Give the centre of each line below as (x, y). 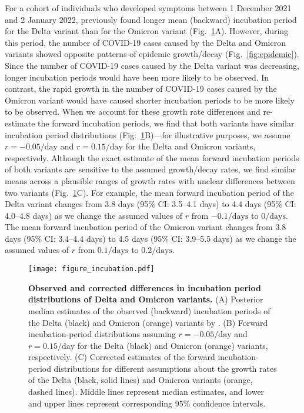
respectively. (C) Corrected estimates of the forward (122, 357)
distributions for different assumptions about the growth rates (165, 368)
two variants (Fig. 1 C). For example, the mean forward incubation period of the (149, 192)
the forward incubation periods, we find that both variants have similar (166, 123)
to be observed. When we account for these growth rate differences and (133, 111)
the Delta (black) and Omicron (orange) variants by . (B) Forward (148, 322)
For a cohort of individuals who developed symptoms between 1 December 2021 (148, 8)
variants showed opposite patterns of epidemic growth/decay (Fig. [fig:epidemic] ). (152, 54)
